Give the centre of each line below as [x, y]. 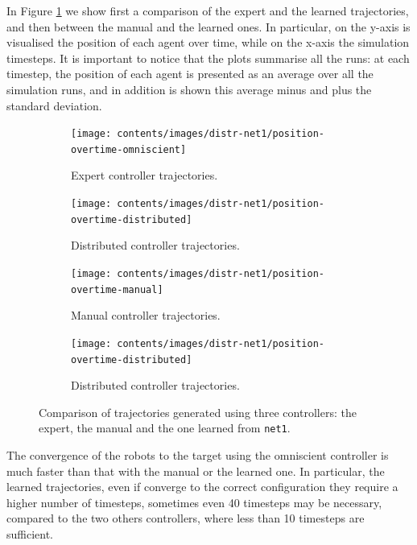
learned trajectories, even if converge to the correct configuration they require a [202, 487]
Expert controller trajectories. [145, 175]
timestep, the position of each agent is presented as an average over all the [190, 74]
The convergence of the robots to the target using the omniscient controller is [198, 455]
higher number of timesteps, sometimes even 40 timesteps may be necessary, [194, 502]
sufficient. [30, 534]
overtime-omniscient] [129, 149]
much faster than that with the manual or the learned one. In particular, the [196, 471]
